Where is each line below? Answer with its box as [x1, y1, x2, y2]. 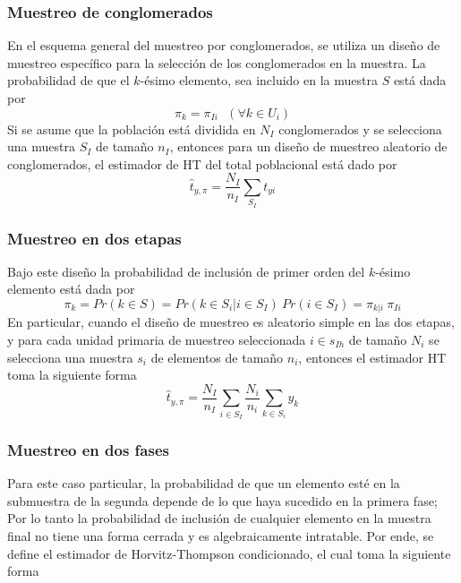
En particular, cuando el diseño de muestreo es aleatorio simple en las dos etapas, [7, 313, 455, 331]
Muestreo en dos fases [7, 438, 169, 460]
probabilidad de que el [7, 71, 130, 90]
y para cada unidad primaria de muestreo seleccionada [7, 330, 306, 349]
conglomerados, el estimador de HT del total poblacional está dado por [7, 154, 397, 173]
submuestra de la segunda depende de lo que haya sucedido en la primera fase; [7, 491, 438, 510]
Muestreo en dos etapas [7, 227, 182, 249]
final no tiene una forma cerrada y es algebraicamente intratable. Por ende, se [7, 527, 434, 545]
